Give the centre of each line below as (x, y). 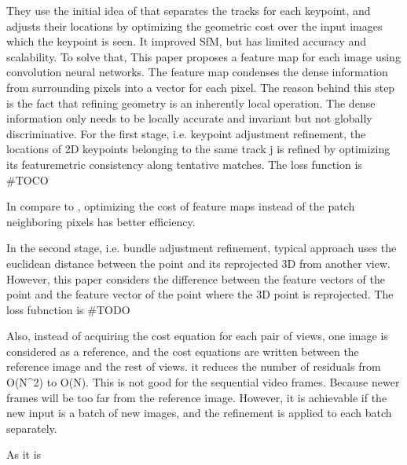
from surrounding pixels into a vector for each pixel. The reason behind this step (201, 87)
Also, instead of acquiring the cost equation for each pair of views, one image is (197, 336)
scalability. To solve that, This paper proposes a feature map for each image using (203, 56)
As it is (24, 454)
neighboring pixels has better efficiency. (101, 221)
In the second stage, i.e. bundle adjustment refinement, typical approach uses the (202, 248)
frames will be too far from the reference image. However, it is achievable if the (197, 397)
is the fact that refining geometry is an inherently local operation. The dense (191, 103)
